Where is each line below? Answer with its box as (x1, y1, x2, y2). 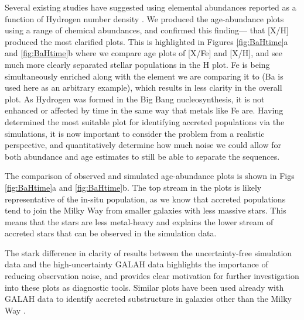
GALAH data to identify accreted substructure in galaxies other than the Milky (5, 293, 292, 305)
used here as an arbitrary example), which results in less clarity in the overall (5, 81, 282, 94)
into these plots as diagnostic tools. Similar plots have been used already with (5, 281, 284, 293)
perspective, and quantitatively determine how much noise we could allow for (5, 139, 281, 151)
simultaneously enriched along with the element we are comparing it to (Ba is (5, 70, 283, 82)
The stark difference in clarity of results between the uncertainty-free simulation (5, 246, 292, 259)
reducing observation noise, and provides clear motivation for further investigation (5, 270, 299, 282)
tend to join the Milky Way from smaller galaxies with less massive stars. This (5, 204, 286, 216)
